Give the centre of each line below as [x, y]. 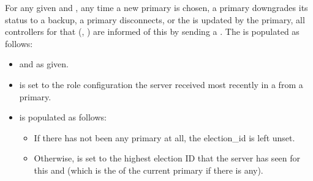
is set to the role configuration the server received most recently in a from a [161, 84]
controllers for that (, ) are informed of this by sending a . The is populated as [152, 31]
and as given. [44, 64]
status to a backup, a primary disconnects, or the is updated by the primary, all [155, 19]
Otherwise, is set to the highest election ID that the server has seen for [167, 158]
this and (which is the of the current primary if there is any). [149, 170]
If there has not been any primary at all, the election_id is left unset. [164, 137]
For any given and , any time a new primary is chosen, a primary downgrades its [156, 7]
